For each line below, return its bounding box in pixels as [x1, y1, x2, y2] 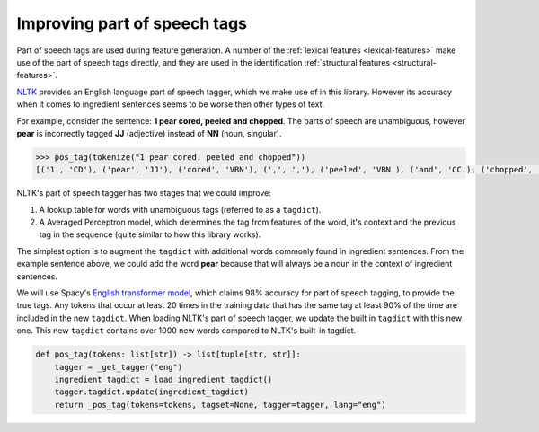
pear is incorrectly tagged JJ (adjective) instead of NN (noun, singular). [16, 128, 282, 138]
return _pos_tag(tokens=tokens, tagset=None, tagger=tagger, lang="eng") [54, 400, 386, 410]
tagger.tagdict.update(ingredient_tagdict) [54, 387, 249, 397]
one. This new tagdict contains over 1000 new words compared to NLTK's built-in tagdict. [16, 325, 357, 336]
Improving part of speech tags [16, 13, 247, 33]
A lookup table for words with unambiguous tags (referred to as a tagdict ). [39, 204, 322, 215]
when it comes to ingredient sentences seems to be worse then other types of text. [16, 99, 325, 110]
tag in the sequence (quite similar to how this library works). [39, 229, 261, 240]
